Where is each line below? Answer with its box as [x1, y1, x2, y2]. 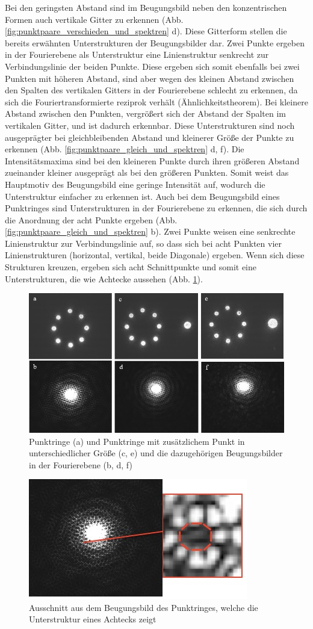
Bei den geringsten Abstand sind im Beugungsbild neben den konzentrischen [5, 1, 287, 13]
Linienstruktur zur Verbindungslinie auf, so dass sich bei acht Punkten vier [5, 237, 282, 249]
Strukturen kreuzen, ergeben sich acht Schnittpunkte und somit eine [5, 261, 257, 273]
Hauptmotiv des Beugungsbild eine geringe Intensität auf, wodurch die [5, 178, 265, 190]
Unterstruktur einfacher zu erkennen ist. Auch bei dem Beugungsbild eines [5, 190, 280, 202]
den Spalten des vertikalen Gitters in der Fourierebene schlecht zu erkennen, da [5, 84, 298, 96]
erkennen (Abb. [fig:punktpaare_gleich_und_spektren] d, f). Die [5, 143, 244, 155]
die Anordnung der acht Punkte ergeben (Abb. [5, 213, 178, 226]
